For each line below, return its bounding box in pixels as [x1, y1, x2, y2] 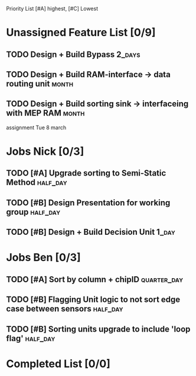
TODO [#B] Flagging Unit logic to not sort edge [6, 295, 181, 305]
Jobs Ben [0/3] [6, 251, 81, 265]
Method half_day [6, 177, 67, 187]
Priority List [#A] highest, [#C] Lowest [6, 5, 99, 12]
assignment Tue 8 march [6, 124, 67, 131]
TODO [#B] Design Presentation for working [6, 197, 171, 208]
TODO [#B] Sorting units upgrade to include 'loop [6, 324, 191, 334]
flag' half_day [6, 333, 55, 343]
